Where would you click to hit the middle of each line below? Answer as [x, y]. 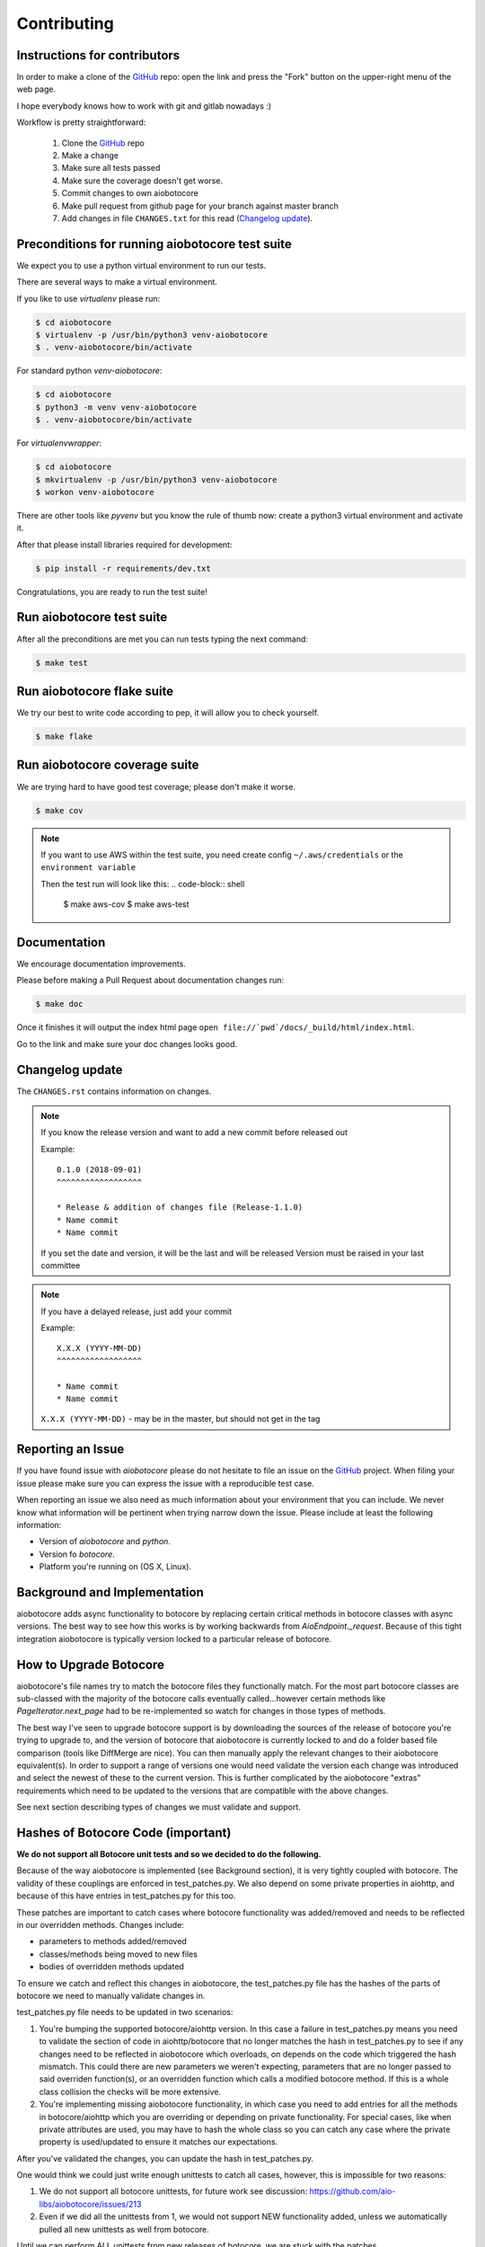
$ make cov [59, 810]
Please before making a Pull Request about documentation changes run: [150, 981]
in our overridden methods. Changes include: [100, 1925]
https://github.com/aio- [353, 2191]
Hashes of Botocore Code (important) [124, 1833]
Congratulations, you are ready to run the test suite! [112, 591]
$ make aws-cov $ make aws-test [126, 904]
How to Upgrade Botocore [91, 1664]
